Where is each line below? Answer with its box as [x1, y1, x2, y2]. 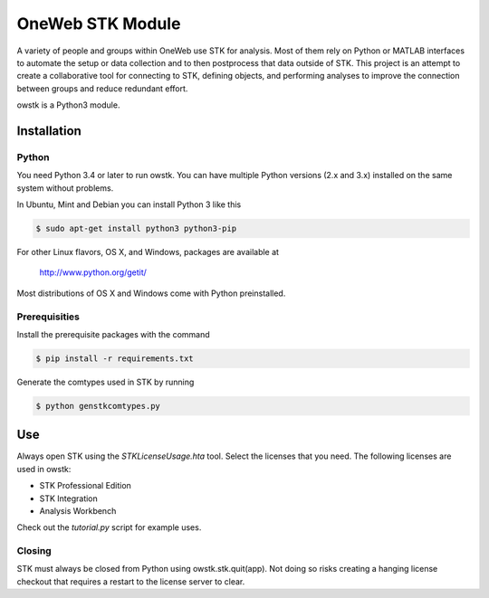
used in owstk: [16, 463, 72, 474]
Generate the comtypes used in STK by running [16, 376, 195, 387]
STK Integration [39, 493, 99, 504]
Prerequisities [16, 310, 81, 323]
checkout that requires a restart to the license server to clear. [16, 575, 245, 587]
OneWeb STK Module [16, 14, 181, 33]
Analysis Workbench [39, 505, 117, 516]
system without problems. [16, 182, 114, 194]
